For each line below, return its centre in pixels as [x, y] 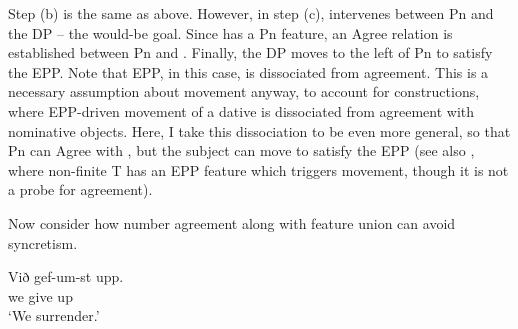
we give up [40, 295]
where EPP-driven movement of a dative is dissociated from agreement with [241, 110]
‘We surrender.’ [54, 315]
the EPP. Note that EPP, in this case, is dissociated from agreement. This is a [248, 71]
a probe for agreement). [80, 189]
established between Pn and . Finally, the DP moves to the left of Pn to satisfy [250, 52]
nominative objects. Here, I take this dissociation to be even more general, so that [259, 130]
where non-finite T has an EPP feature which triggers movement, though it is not [258, 169]
